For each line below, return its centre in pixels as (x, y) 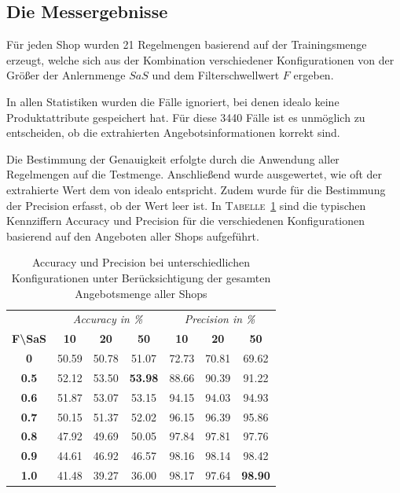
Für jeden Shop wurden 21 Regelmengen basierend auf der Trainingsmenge (187, 44)
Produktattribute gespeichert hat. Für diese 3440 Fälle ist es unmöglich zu (186, 117)
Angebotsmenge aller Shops (141, 293)
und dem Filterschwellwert (216, 75)
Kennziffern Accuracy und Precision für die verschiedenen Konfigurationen (186, 221)
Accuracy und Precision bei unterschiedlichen (141, 262)
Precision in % (220, 319)
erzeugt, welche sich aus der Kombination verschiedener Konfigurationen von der (200, 59)
